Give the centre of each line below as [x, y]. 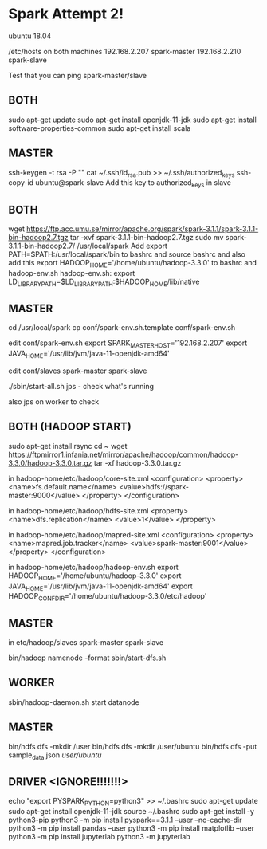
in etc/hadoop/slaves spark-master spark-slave [86, 642]
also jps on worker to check [54, 401]
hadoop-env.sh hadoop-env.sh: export [72, 273]
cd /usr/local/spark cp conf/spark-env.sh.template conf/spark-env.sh [122, 328]
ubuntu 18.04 [30, 36]
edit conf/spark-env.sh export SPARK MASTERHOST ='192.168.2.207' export [128, 344]
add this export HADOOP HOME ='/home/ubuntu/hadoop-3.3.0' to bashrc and [133, 263]
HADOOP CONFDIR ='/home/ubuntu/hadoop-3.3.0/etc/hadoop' [108, 597]
